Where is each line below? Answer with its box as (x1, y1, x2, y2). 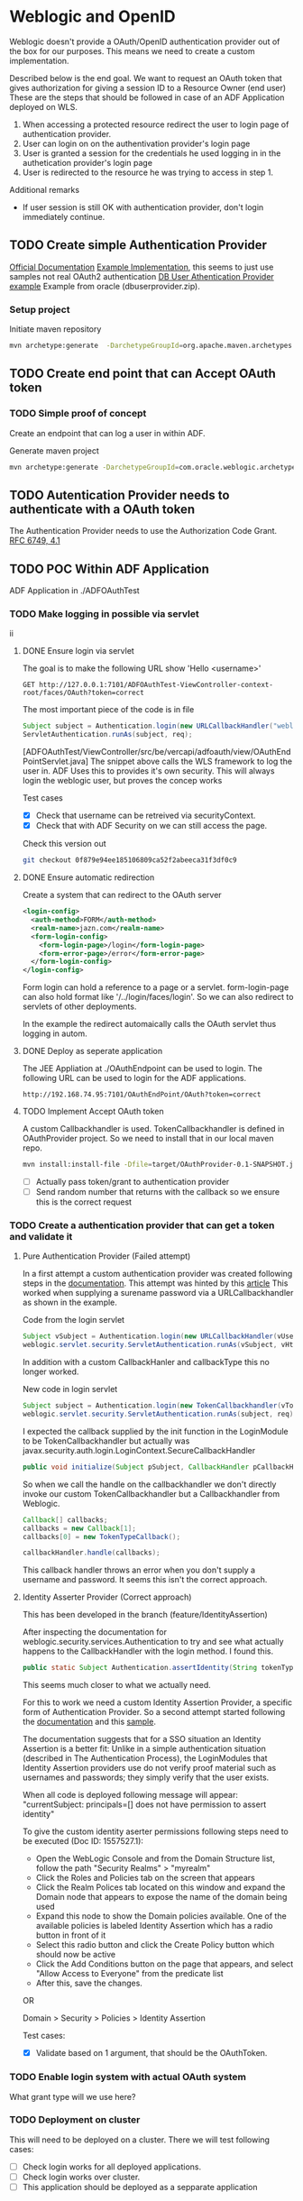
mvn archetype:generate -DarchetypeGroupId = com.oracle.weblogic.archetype (9, 463, 297, 472)
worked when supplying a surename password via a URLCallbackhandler (22, 1288, 294, 1298)
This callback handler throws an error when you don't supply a (22, 1564, 255, 1575)
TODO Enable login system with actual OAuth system (9, 2071, 246, 2084)
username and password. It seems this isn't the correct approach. (22, 1574, 268, 1585)
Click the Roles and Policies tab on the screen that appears (35, 1873, 255, 1884)
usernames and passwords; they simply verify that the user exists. (22, 1772, 270, 1783)
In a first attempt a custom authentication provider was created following (22, 1269, 293, 1279)
